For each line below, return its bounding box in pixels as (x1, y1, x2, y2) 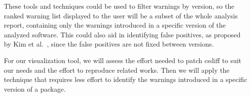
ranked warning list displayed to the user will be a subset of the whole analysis (4, 10, 238, 20)
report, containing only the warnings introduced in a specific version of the (4, 20, 226, 30)
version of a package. (4, 83, 66, 94)
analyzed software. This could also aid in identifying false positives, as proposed (4, 29, 241, 39)
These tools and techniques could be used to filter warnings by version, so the (4, 1, 235, 11)
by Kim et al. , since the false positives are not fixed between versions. (4, 39, 214, 49)
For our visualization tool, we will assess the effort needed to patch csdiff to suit (4, 55, 242, 65)
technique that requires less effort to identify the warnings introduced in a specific (4, 74, 247, 84)
